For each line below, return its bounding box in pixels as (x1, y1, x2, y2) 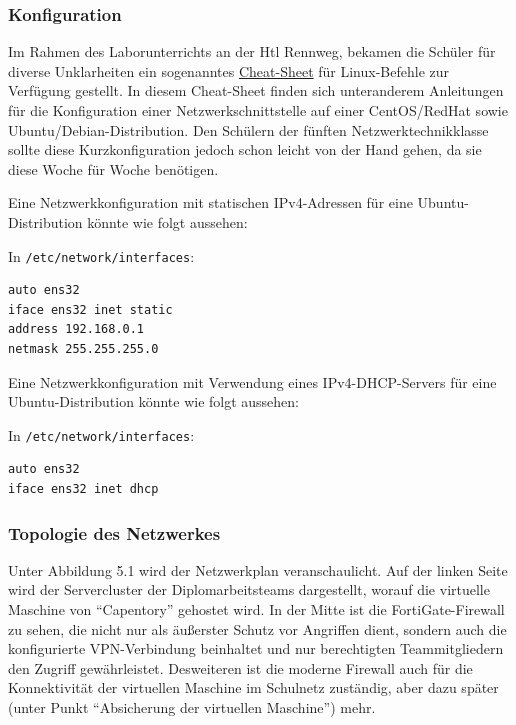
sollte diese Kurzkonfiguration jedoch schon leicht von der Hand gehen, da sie (8, 139, 482, 160)
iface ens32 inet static (8, 302, 173, 317)
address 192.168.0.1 (8, 322, 145, 337)
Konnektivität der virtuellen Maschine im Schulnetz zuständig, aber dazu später (8, 677, 499, 698)
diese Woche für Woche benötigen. (8, 158, 219, 179)
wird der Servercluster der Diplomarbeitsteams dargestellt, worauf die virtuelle (8, 579, 490, 600)
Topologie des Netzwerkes (8, 520, 221, 545)
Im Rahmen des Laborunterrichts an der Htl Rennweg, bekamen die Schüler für (8, 41, 496, 62)
